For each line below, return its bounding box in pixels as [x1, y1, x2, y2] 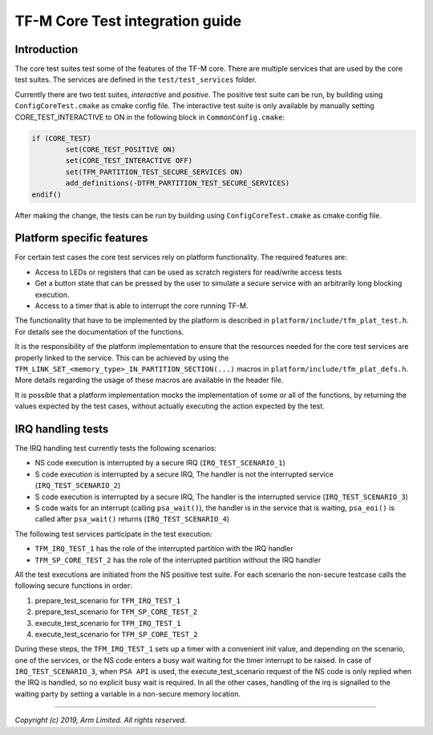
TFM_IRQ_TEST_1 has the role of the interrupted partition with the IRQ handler [34, 544, 294, 554]
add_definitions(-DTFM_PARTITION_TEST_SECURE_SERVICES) [65, 179, 290, 188]
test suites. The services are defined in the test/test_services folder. [14, 75, 257, 84]
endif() [31, 189, 62, 199]
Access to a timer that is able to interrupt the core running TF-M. [34, 301, 249, 311]
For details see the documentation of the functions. [14, 327, 184, 336]
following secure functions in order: [14, 581, 132, 591]
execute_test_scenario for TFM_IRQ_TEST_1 [34, 618, 181, 627]
